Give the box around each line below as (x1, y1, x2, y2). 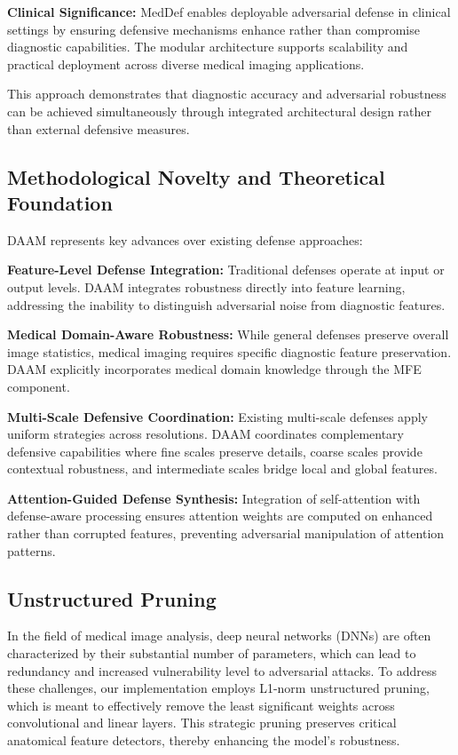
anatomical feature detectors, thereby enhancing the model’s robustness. (7, 731, 400, 750)
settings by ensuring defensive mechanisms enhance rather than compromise (7, 20, 420, 38)
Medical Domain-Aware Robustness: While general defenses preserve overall (7, 325, 449, 344)
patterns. (7, 541, 56, 560)
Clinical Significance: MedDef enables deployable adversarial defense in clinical (7, 3, 451, 20)
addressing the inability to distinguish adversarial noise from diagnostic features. (7, 295, 446, 314)
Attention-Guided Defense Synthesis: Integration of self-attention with (7, 489, 421, 507)
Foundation (7, 188, 113, 216)
